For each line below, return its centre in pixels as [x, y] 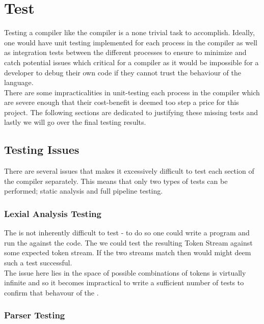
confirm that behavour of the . [51, 292]
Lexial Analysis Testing [53, 213]
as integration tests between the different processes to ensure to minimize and [125, 52]
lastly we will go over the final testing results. [75, 122]
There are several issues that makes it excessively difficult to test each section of [129, 171]
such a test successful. [38, 263]
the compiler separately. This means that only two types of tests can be [116, 181]
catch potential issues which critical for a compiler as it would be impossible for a [131, 62]
